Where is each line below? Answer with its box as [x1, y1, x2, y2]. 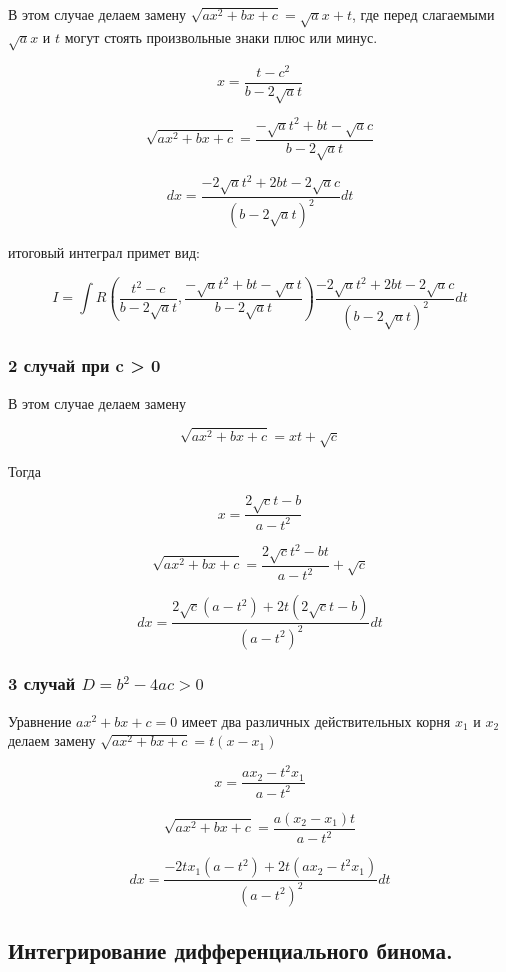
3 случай [8, 671, 76, 696]
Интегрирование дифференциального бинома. [8, 935, 453, 966]
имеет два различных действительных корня [181, 710, 451, 731]
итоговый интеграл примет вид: [8, 242, 200, 263]
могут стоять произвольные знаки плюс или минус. [64, 26, 378, 47]
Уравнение [8, 710, 72, 731]
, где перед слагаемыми [352, 4, 495, 24]
